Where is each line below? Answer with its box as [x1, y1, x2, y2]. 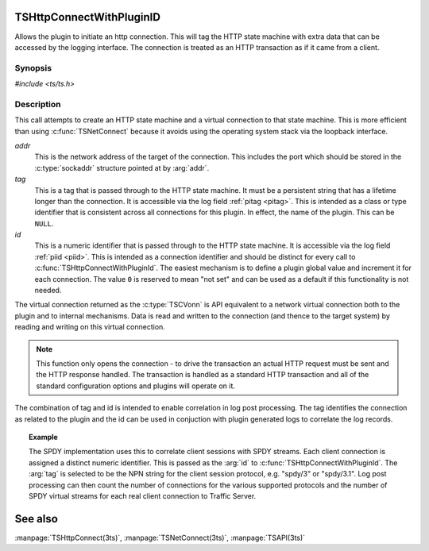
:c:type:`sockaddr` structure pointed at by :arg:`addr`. [34, 163, 210, 172]
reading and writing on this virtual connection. [14, 322, 166, 332]
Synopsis [14, 62, 52, 73]
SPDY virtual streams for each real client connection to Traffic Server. [29, 491, 257, 500]
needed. [34, 286, 62, 295]
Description [14, 98, 61, 110]
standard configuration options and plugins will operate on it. [36, 381, 236, 391]
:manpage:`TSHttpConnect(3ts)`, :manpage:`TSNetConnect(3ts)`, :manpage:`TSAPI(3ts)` [14, 533, 306, 542]
